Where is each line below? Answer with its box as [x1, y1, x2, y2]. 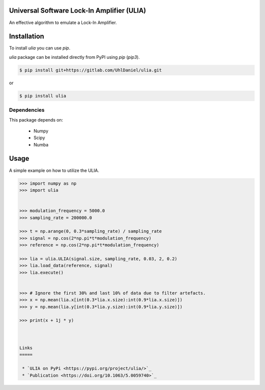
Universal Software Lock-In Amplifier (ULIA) [9, 6, 147, 15]
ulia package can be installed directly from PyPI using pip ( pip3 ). [9, 54, 140, 60]
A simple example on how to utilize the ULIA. [9, 167, 99, 173]
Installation [9, 32, 44, 41]
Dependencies [9, 107, 45, 114]
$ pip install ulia [19, 93, 66, 98]
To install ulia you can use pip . [9, 45, 71, 51]
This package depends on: [9, 117, 63, 122]
